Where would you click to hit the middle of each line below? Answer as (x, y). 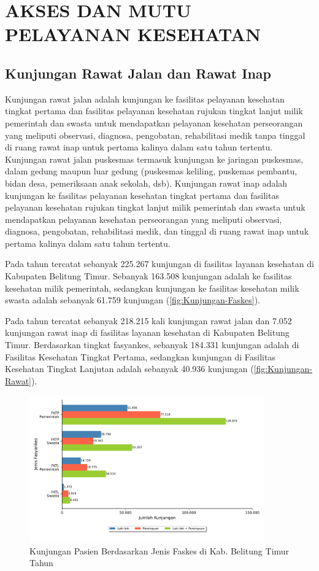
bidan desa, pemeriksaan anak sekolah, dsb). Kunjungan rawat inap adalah (146, 183)
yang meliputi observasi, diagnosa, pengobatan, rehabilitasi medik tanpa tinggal (155, 135)
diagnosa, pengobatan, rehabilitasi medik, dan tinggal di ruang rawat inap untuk (157, 231)
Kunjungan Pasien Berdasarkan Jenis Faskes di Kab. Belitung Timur (159, 550)
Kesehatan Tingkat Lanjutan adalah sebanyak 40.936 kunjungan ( (129, 369)
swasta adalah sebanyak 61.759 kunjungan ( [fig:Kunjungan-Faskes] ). (133, 300)
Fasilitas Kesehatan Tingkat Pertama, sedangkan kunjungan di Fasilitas (140, 356)
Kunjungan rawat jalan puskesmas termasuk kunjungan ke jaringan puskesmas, (154, 159)
